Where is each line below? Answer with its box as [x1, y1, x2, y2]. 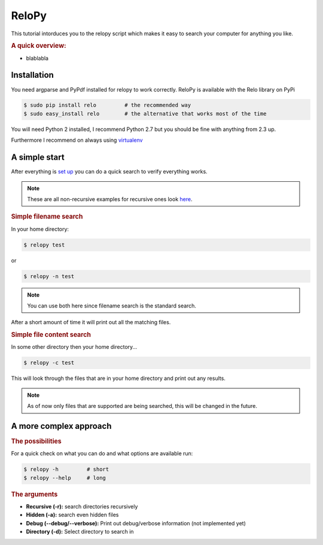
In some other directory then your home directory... [11, 343, 138, 351]
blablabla [26, 54, 49, 62]
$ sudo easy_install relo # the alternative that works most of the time [23, 110, 267, 117]
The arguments [11, 490, 58, 498]
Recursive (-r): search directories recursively [26, 503, 138, 510]
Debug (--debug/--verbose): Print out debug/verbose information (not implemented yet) [26, 519, 246, 526]
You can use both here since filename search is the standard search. [27, 302, 197, 309]
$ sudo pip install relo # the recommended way [23, 102, 191, 109]
